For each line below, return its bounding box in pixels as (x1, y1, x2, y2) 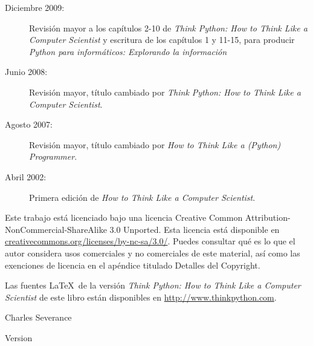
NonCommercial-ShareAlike (5, 223, 107, 235)
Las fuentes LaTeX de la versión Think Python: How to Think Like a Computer (5, 279, 301, 292)
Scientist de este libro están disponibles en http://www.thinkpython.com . (5, 290, 277, 303)
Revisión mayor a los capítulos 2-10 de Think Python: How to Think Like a (29, 21, 308, 34)
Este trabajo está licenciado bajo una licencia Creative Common (5, 211, 243, 224)
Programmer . (29, 150, 77, 163)
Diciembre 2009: (5, 1, 65, 13)
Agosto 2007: (5, 118, 53, 131)
